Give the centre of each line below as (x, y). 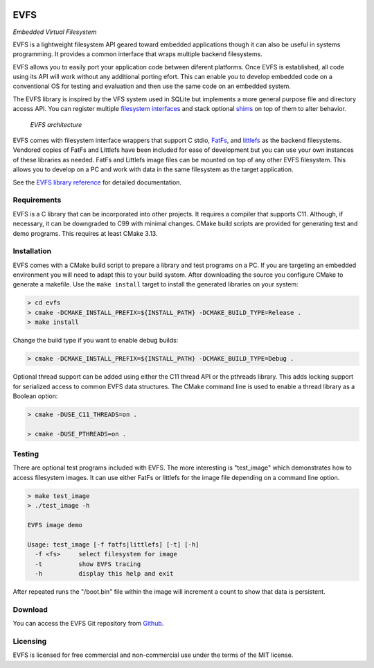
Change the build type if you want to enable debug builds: (96, 341)
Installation (32, 251)
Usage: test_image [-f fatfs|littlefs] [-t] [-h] (113, 544)
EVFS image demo (55, 525)
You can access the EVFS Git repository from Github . (88, 624)
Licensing (30, 641)
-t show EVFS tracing (88, 564)
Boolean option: (35, 396)
